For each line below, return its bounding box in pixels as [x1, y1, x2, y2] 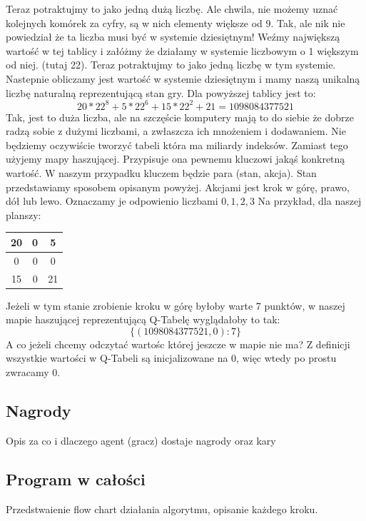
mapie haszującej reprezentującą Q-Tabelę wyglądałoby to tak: [6, 312, 280, 327]
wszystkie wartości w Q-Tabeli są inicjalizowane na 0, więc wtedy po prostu [6, 350, 337, 365]
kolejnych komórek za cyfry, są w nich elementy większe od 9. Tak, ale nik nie [6, 15, 345, 30]
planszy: [6, 207, 41, 222]
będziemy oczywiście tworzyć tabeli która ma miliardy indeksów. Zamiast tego [6, 137, 348, 152]
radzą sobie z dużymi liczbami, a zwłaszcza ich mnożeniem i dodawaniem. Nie [6, 123, 346, 138]
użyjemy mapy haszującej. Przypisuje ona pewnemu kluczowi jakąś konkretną [6, 151, 345, 166]
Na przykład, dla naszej [258, 193, 362, 208]
